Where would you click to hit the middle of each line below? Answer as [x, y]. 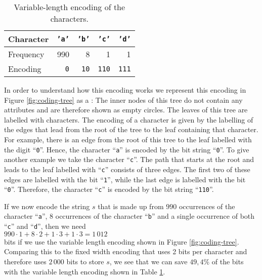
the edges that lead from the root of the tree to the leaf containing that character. [131, 129]
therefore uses [25, 261]
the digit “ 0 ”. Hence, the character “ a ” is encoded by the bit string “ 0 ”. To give [127, 149]
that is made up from [131, 206]
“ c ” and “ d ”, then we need [45, 226]
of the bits [228, 261]
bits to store [85, 261]
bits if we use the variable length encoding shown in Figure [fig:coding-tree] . [122, 241]
